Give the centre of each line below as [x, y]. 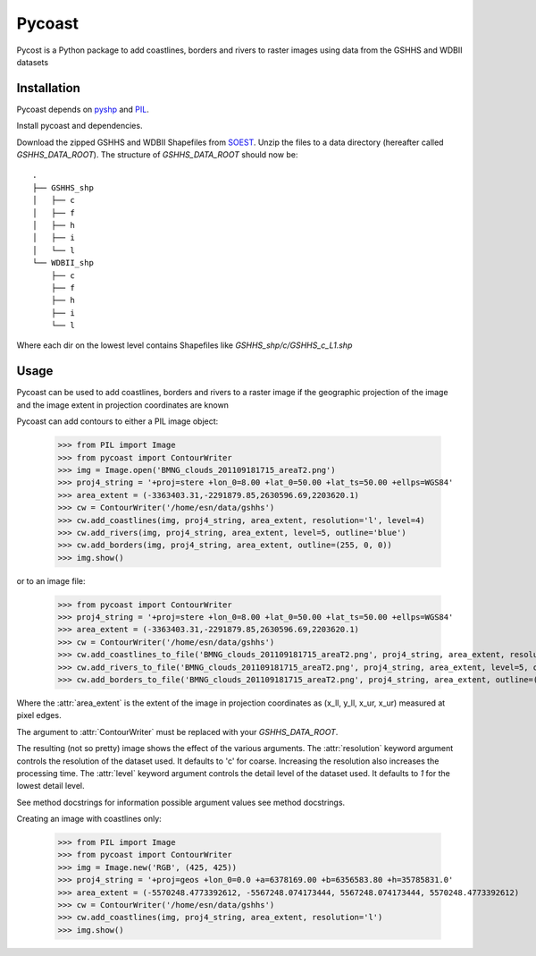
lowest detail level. [50, 786]
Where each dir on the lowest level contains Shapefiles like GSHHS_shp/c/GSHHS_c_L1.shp [184, 345]
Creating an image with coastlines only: [89, 819]
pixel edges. [39, 715]
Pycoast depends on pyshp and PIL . [83, 109]
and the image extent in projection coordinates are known [123, 405]
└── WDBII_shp [63, 263]
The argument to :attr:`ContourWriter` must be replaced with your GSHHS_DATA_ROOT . [177, 732]
